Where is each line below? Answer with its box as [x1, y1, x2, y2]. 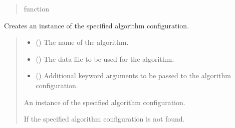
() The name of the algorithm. [36, 37, 129, 47]
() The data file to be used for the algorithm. [36, 53, 174, 64]
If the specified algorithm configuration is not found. [24, 114, 185, 124]
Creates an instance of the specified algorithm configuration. [4, 20, 189, 30]
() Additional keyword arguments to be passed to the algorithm [36, 70, 231, 81]
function [24, 3, 49, 13]
